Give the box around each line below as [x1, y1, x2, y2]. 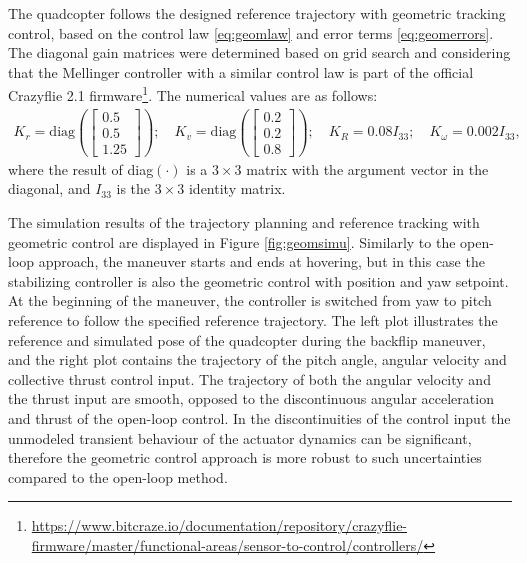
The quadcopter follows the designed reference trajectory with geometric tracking [8, 3, 506, 23]
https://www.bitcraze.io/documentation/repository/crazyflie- [31, 515, 408, 536]
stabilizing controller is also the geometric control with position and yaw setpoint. [8, 270, 509, 291]
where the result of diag [8, 158, 154, 179]
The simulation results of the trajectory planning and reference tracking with [8, 212, 480, 232]
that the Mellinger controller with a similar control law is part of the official [8, 61, 474, 82]
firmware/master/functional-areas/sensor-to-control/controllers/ [31, 534, 424, 555]
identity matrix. [188, 178, 286, 199]
